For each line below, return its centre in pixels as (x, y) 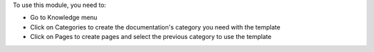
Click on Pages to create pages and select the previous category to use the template (151, 37)
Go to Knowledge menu (64, 18)
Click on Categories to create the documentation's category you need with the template (155, 27)
